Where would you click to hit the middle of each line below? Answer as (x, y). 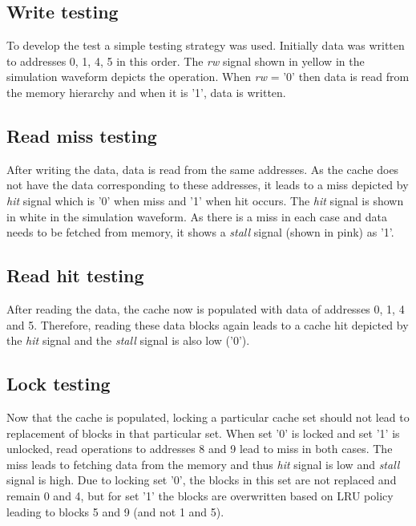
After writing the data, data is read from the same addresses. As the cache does (203, 169)
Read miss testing (82, 135)
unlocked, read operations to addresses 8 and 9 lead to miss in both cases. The (200, 449)
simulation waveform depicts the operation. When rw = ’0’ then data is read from (208, 77)
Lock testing (59, 384)
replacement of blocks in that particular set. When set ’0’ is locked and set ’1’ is (203, 433)
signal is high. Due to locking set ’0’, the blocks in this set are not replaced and (202, 480)
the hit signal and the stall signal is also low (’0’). (128, 340)
